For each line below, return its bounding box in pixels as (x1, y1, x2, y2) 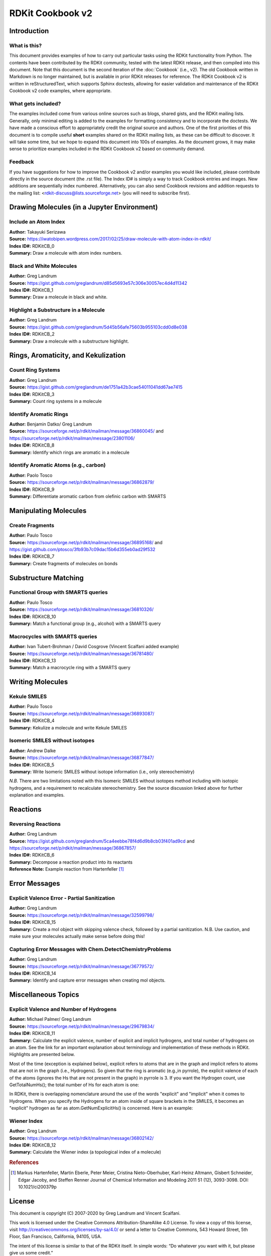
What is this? (9, 42, 42, 49)
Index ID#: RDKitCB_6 (9, 852, 55, 858)
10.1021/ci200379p (18, 1184, 57, 1190)
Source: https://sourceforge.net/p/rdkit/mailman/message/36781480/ (9, 651, 154, 657)
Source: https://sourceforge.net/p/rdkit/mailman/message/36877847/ (9, 755, 154, 761)
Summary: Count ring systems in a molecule (9, 398, 102, 404)
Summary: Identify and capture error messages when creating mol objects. (9, 977, 166, 983)
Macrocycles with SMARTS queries (9, 633, 97, 640)
